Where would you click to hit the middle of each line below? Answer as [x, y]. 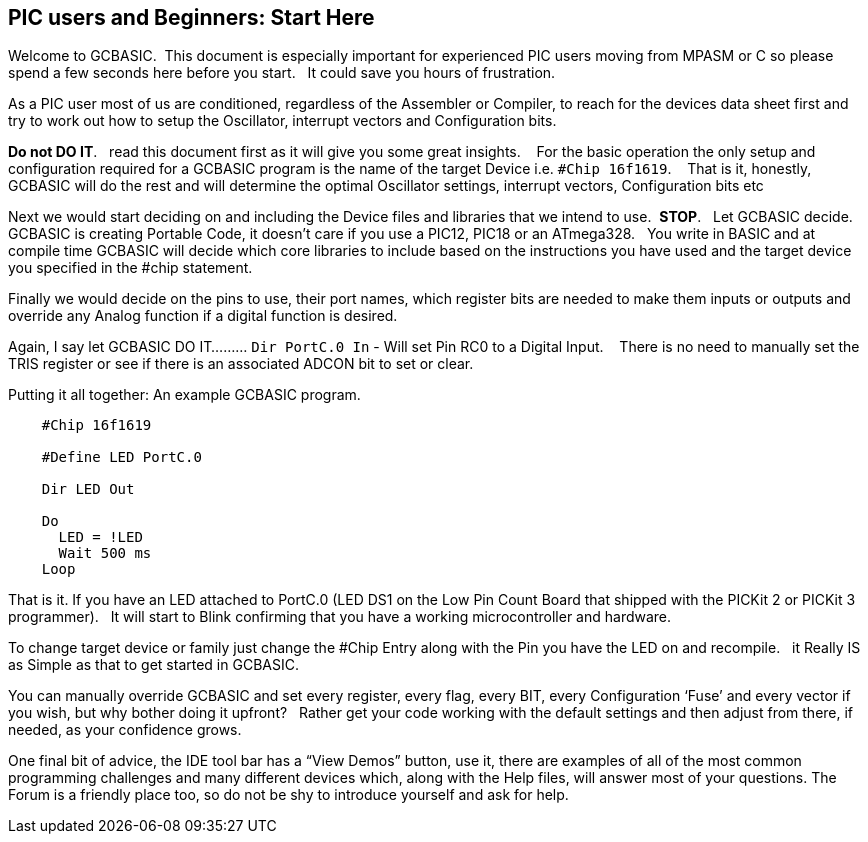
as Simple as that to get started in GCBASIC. [153, 665]
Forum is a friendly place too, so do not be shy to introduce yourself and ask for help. [288, 795]
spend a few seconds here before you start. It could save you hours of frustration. [282, 73]
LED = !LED [100, 537]
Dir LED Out [88, 489]
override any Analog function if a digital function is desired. [203, 316]
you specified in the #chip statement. [130, 268]
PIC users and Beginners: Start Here [191, 17]
